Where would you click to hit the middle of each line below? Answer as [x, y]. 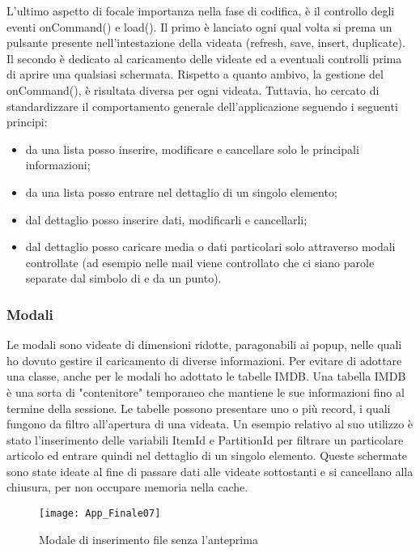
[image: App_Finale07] [100, 514]
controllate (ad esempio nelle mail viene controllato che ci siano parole [200, 262]
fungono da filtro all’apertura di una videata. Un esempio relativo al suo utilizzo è [210, 424]
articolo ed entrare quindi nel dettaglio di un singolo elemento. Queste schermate [207, 455]
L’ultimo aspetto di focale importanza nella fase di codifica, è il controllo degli [201, 11]
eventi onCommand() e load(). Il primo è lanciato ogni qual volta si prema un [199, 26]
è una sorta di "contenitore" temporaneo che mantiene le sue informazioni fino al [206, 391]
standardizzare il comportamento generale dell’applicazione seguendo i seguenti [202, 106]
